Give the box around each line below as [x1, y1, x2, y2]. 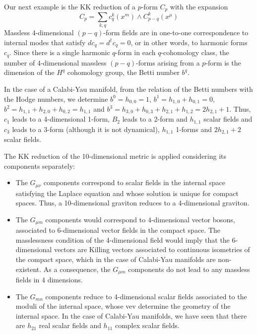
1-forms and [176, 124, 212, 134]
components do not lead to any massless [128, 264, 250, 274]
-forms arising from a [136, 57, 200, 67]
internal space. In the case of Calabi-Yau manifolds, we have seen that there [15, 310, 247, 321]
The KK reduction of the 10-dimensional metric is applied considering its [4, 150, 227, 161]
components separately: [4, 160, 75, 171]
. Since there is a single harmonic [9, 47, 110, 58]
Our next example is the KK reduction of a [4, 1, 135, 11]
